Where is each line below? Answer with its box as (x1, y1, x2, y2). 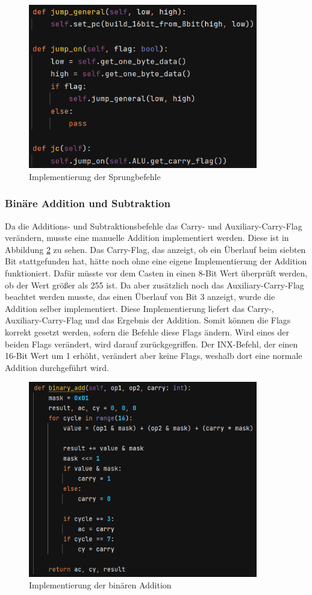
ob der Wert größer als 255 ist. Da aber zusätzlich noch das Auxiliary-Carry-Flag (5, 278, 304, 291)
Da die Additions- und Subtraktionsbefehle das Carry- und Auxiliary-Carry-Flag (5, 219, 302, 232)
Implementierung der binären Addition (29, 579, 172, 591)
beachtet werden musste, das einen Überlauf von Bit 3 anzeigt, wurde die (5, 290, 275, 303)
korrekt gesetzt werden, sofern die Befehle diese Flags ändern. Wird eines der (5, 325, 289, 338)
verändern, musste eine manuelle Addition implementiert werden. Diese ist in (5, 231, 289, 244)
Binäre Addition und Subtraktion (5, 196, 170, 211)
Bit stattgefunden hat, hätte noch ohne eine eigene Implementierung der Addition (5, 255, 307, 267)
